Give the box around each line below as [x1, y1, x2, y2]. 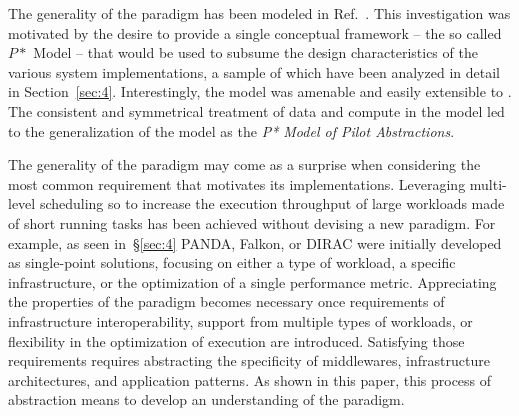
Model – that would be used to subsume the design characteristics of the [33, 42, 478, 63]
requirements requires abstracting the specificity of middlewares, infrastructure [8, 350, 490, 371]
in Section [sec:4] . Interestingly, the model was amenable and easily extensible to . [8, 81, 512, 102]
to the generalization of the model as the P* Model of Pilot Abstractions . [8, 120, 455, 141]
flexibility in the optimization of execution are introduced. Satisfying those [8, 330, 465, 351]
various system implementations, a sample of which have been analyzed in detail [8, 61, 500, 82]
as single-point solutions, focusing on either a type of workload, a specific [8, 252, 456, 273]
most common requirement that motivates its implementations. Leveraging [8, 173, 466, 194]
